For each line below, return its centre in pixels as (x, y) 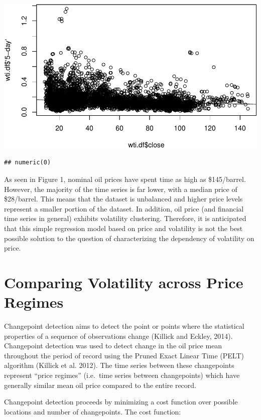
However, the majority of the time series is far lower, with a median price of (121, 189)
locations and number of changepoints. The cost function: (93, 411)
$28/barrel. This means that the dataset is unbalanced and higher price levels (123, 199)
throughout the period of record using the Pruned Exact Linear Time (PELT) (124, 355)
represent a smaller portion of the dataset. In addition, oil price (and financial (124, 208)
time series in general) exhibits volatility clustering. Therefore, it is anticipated (125, 218)
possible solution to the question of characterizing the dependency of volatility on (129, 238)
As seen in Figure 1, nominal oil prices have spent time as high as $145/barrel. (125, 179)
